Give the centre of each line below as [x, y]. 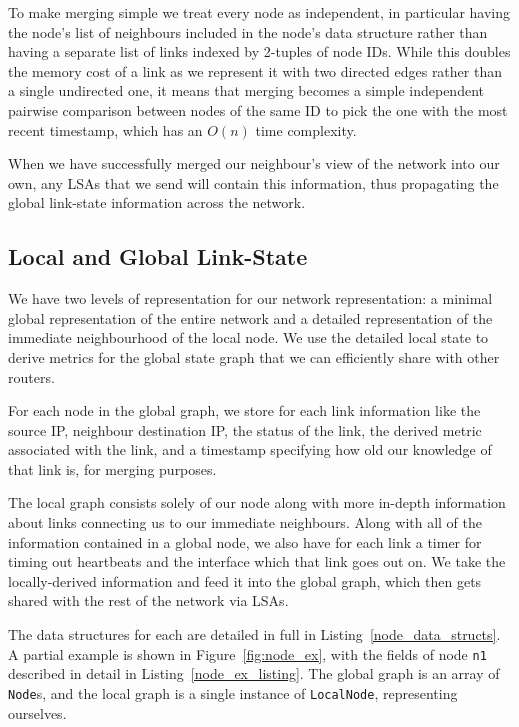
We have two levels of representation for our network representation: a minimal [250, 298]
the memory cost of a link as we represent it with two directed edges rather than [255, 70]
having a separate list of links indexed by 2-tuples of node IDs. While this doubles [259, 51]
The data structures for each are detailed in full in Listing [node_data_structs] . [254, 634]
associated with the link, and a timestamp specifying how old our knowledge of [250, 449]
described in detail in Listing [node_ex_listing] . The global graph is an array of [254, 673]
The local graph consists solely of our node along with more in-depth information [257, 502]
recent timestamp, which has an [105, 129]
